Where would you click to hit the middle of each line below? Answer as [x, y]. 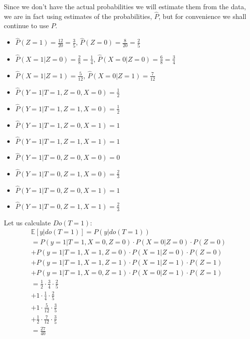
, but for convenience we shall [203, 16]
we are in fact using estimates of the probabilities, [78, 16]
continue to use [26, 25]
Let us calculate [27, 222]
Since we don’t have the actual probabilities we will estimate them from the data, [125, 6]
